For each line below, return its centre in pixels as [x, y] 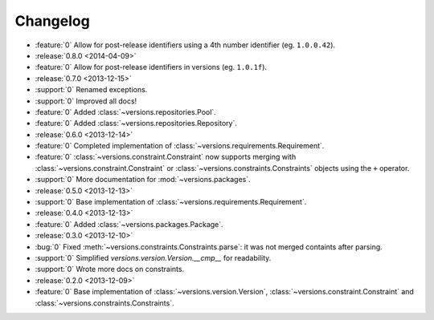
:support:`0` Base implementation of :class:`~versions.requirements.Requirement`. [171, 202]
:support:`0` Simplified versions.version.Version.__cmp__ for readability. [153, 257]
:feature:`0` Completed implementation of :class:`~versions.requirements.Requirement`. [180, 146]
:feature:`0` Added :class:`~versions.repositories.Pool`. [125, 111]
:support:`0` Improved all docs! [86, 101]
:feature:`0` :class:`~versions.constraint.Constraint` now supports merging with [166, 157]
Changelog [52, 21]
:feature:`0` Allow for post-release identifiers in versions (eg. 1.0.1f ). [151, 67]
